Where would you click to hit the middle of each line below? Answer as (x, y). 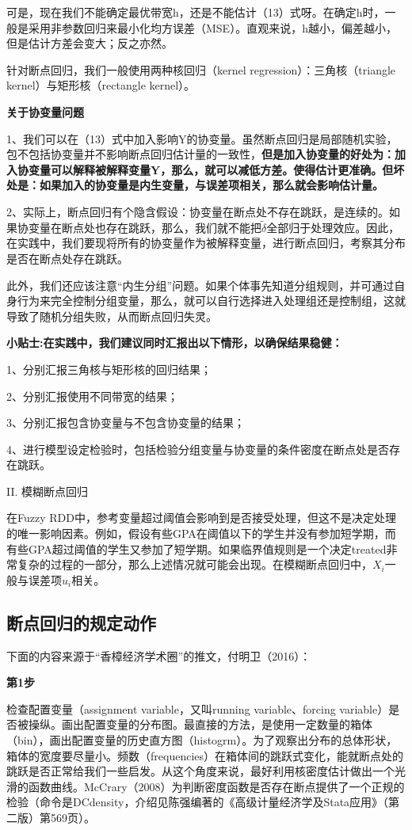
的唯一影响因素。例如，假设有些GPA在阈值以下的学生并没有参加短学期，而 (201, 533)
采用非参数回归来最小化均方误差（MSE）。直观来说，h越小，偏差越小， (212, 27)
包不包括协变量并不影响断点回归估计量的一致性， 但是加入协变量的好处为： (200, 154)
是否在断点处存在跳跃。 (67, 258)
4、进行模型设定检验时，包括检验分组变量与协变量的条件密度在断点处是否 (198, 449)
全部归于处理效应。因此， (333, 227)
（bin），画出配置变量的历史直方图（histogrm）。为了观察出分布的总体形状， (202, 740)
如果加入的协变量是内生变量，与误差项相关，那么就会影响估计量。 (211, 185)
